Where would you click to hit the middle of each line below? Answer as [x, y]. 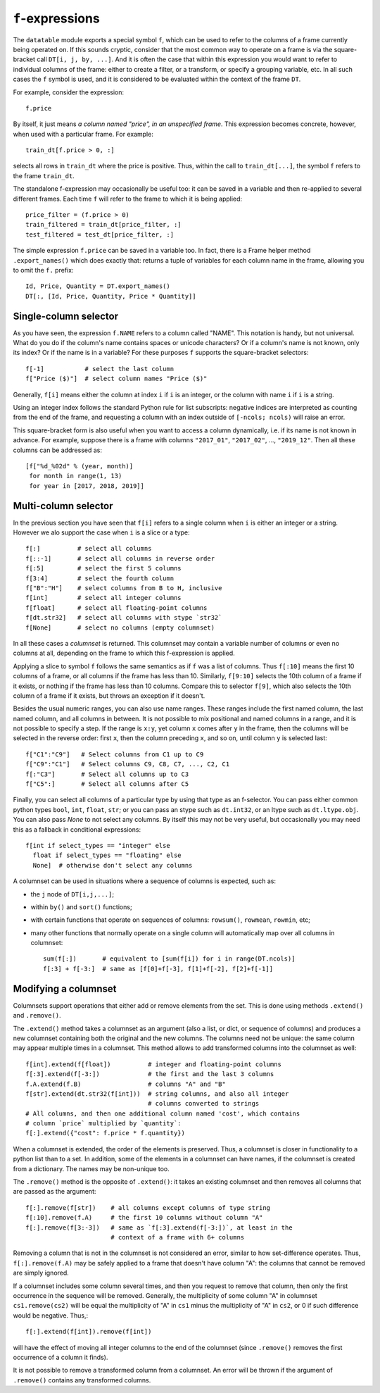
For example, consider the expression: [69, 92]
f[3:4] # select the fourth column [100, 578]
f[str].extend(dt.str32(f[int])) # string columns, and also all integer [157, 1094]
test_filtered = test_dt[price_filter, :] [100, 235]
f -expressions [56, 18]
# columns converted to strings [204, 1104]
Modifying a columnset [65, 988]
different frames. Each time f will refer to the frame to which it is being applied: [128, 199]
